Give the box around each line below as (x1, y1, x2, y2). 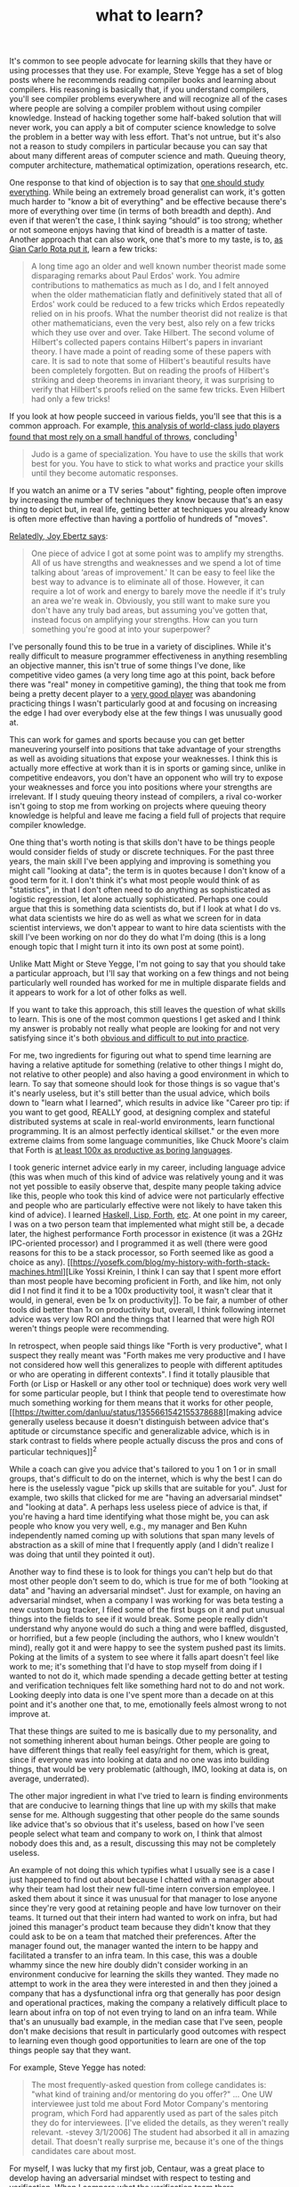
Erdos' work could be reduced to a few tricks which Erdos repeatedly (30, 299, 285, 310)
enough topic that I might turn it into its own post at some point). (9, 940, 245, 951)
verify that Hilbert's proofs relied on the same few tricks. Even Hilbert (30, 385, 286, 395)
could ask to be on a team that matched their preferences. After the (9, 1931, 256, 1942)
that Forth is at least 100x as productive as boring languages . (9, 1144, 233, 1156)
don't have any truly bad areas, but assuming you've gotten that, (30, 604, 269, 616)
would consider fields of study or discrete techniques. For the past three (9, 846, 274, 857)
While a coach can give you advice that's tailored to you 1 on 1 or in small (9, 1463, 277, 1474)
